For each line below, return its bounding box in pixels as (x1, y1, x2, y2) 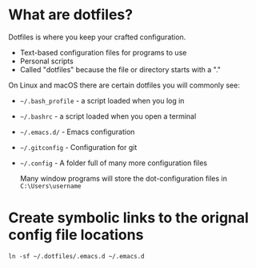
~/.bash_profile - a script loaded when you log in (19, 95, 185, 105)
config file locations (8, 226, 144, 244)
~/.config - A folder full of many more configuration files (19, 158, 208, 168)
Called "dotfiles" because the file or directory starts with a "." (19, 64, 222, 74)
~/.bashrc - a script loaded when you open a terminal (19, 111, 197, 121)
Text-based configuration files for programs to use (19, 47, 187, 57)
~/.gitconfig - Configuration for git (19, 142, 138, 152)
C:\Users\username (19, 182, 82, 190)
